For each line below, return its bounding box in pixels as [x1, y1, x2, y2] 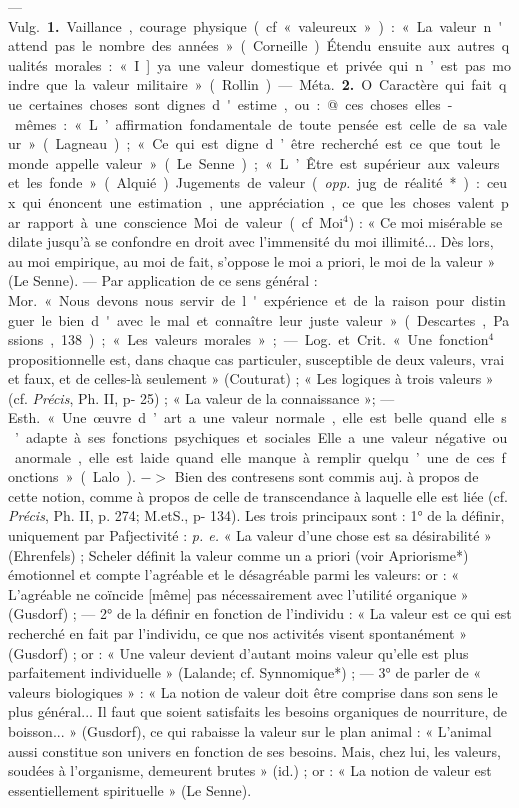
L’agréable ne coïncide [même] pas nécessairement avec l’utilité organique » [8, 583, 469, 604]
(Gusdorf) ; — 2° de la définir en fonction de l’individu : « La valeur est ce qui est [8, 603, 512, 624]
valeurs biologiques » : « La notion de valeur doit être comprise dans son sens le [8, 681, 498, 702]
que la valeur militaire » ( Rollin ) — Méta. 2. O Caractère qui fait [46, 74, 492, 95]
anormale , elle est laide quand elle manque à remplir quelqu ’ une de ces [14, 446, 495, 467]
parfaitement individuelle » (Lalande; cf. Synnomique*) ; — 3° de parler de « [8, 662, 482, 683]
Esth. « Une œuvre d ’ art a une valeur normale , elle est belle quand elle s [8, 407, 507, 428]
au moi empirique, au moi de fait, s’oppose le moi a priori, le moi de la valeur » [8, 250, 496, 271]
